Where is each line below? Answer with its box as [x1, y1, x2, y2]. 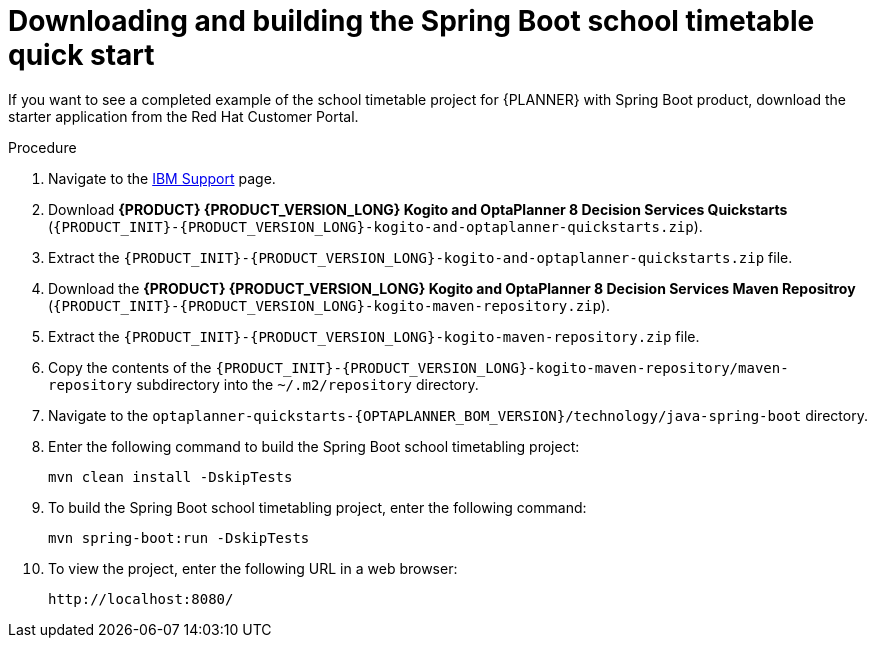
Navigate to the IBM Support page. [48, 169, 276, 187]
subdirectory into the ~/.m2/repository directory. [136, 375, 479, 393]
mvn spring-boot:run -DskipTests [48, 529, 310, 546]
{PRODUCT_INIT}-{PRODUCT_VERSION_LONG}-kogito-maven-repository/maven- [215, 359, 789, 376]
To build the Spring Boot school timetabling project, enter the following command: [48, 498, 587, 516]
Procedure [8, 138, 77, 156]
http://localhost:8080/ [48, 590, 234, 607]
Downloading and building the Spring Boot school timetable [8, 4, 815, 38]
